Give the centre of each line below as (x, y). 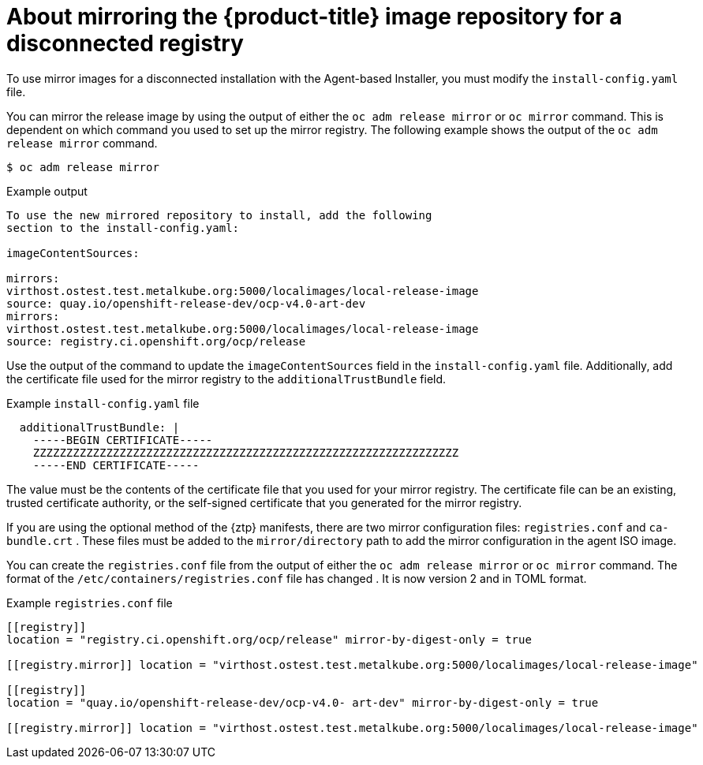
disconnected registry (125, 43)
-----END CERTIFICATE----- (116, 465)
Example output (47, 191)
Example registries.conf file (90, 603)
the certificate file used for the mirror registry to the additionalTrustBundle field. (226, 379)
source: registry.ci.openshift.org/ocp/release (156, 341)
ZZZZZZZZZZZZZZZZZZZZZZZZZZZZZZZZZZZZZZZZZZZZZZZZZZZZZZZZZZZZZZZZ (246, 452)
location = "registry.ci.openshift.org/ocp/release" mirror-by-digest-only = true (269, 639)
